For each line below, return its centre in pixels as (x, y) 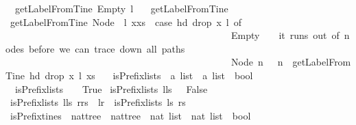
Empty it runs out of (285, 35)
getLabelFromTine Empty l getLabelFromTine (121, 8)
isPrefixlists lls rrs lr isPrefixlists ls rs (98, 102)
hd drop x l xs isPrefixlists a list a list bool (141, 75)
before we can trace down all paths (107, 48)
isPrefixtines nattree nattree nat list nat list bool (130, 115)
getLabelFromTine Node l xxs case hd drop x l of (126, 22)
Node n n (257, 62)
